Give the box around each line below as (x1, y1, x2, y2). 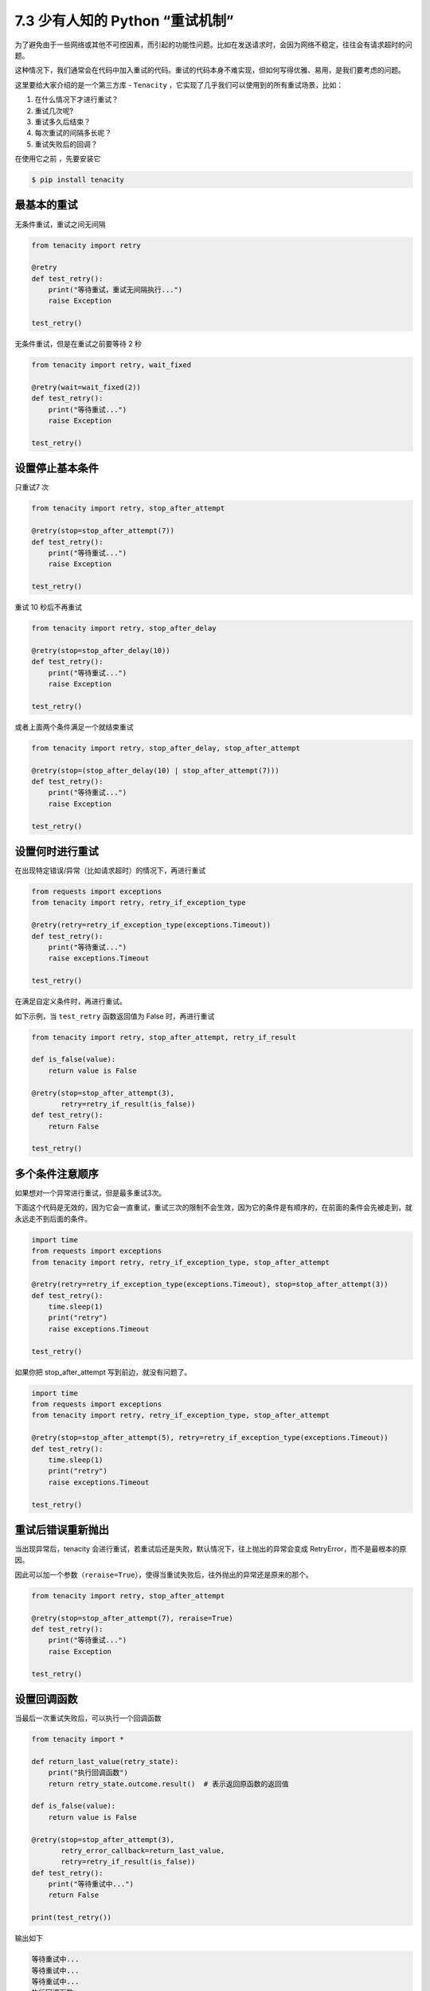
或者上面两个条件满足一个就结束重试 (14, 722, 134, 732)
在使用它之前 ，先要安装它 (14, 154, 101, 163)
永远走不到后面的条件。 (14, 1214, 92, 1223)
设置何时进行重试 (14, 845, 99, 858)
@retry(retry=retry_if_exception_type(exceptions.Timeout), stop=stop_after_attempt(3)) (31, 1280, 389, 1289)
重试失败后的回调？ (34, 139, 98, 149)
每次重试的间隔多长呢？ (34, 128, 111, 138)
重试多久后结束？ (34, 116, 91, 127)
